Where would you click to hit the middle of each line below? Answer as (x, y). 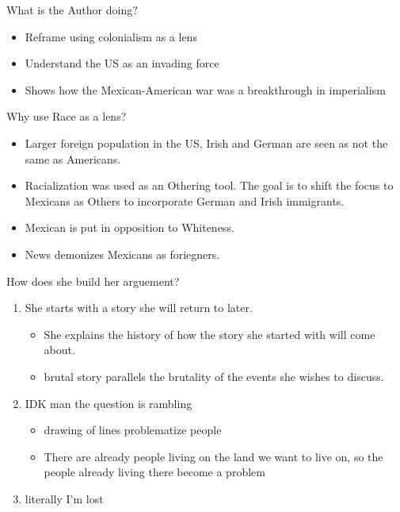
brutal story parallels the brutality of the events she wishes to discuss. (214, 376)
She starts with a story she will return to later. (139, 308)
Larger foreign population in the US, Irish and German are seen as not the (206, 142)
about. (59, 350)
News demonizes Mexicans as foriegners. (122, 254)
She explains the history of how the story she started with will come (210, 334)
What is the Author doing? (72, 10)
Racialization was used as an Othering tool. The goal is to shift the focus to (209, 185)
